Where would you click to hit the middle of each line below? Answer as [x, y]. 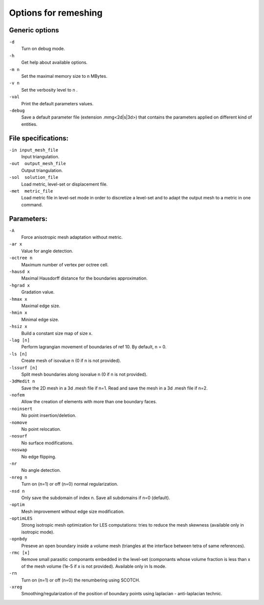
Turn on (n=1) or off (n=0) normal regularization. [70, 484]
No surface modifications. [47, 443]
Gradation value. [38, 292]
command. [32, 205]
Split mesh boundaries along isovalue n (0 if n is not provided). [84, 374]
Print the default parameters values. [57, 103]
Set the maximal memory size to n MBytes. [64, 76]
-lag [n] [20, 340]
